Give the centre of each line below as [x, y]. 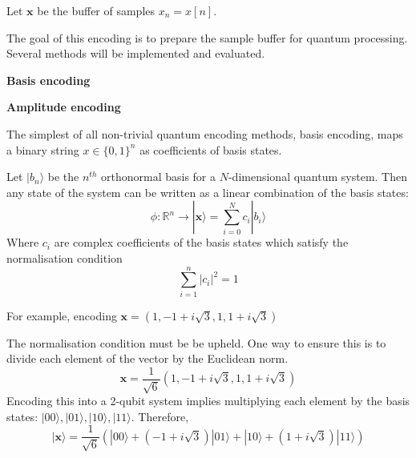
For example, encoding [62, 315]
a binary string [43, 149]
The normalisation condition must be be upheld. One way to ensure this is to [196, 342]
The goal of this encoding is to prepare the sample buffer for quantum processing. [207, 37]
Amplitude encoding [64, 107]
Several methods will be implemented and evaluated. [136, 53]
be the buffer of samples [96, 10]
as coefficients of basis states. [211, 149]
